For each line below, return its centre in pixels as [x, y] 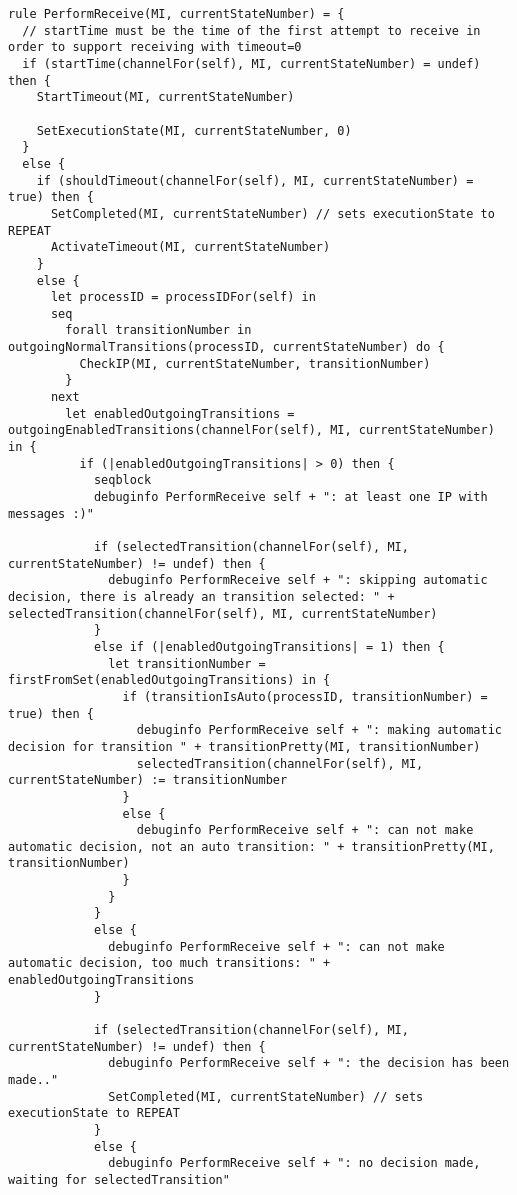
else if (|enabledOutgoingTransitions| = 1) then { [269, 646]
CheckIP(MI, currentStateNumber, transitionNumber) [255, 363]
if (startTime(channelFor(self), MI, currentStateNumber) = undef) [251, 63]
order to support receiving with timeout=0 [155, 47]
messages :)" [51, 513]
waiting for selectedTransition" [119, 1179]
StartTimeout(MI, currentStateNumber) [165, 97]
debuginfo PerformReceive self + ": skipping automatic [298, 580]
